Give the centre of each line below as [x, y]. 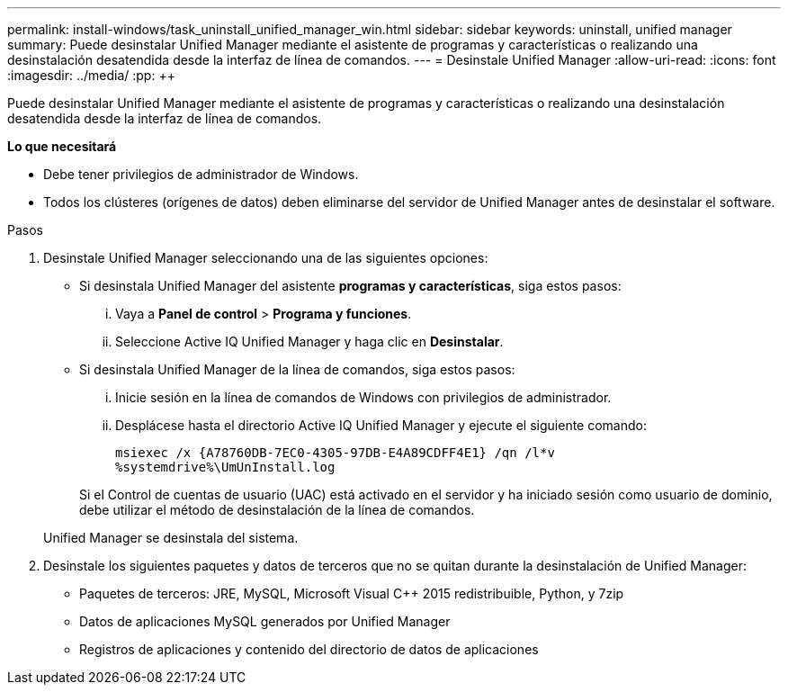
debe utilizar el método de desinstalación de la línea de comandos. [277, 510]
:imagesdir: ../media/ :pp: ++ [91, 75]
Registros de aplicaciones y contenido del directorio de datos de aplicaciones [309, 649]
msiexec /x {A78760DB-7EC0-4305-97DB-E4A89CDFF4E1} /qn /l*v [335, 453]
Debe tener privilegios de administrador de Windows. [201, 174]
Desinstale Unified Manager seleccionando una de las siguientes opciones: [266, 258]
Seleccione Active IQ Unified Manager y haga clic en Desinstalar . [309, 342]
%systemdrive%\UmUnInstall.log [225, 467]
